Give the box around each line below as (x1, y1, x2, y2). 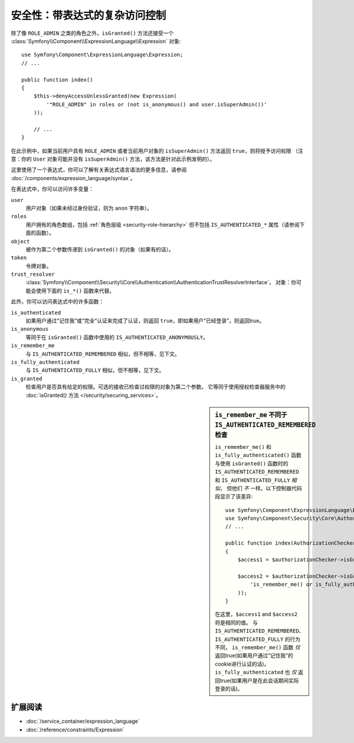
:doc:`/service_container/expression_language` (25, 718, 140, 725)
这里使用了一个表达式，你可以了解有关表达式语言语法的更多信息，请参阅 (11, 166, 187, 174)
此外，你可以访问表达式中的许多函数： (11, 298, 104, 305)
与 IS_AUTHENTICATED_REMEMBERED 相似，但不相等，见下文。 (25, 350, 180, 357)
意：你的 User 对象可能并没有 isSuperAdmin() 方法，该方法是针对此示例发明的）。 (11, 155, 215, 162)
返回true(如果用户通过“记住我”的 (215, 652, 293, 659)
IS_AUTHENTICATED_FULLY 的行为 (215, 636, 301, 643)
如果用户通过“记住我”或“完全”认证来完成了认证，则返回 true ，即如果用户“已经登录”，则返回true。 (25, 317, 265, 324)
